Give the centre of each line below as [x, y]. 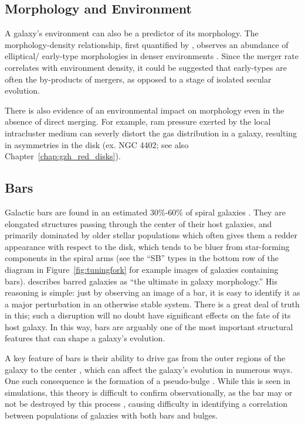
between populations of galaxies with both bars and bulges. [111, 415]
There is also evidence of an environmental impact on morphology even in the [145, 110]
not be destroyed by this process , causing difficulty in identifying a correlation [146, 404]
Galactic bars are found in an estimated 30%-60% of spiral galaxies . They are [145, 212]
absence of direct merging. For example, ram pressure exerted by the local [138, 121]
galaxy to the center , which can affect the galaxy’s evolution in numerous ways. [149, 369]
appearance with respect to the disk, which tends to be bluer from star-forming [147, 246]
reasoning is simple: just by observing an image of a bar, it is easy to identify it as [152, 292]
